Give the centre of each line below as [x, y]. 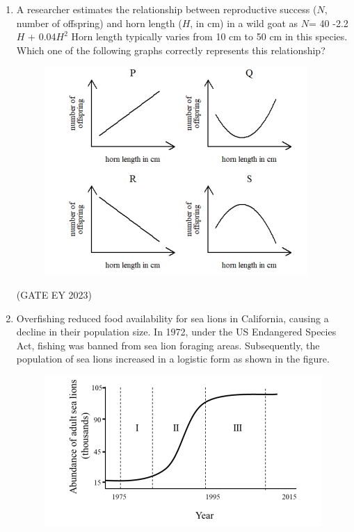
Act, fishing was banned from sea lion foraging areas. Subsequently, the [168, 345]
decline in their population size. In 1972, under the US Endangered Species [176, 332]
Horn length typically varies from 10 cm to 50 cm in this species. [209, 36]
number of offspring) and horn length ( [99, 23]
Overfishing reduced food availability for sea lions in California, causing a [172, 318]
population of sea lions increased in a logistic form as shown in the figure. [173, 359]
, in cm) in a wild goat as [244, 23]
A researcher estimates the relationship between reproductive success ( [167, 9]
